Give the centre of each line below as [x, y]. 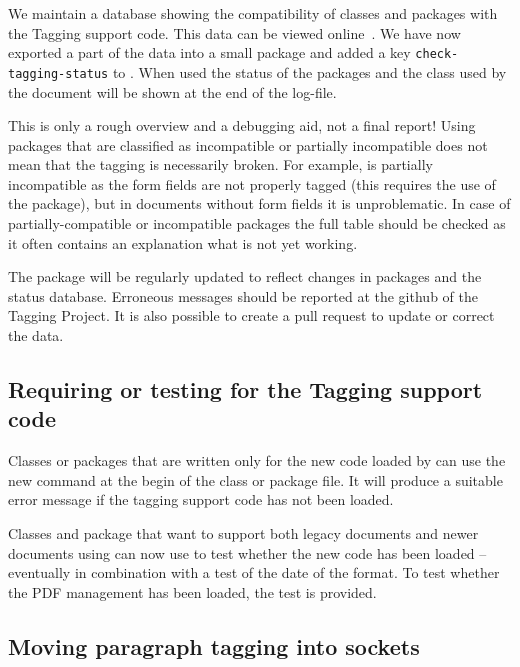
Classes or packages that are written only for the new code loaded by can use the [257, 460]
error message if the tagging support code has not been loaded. [201, 499]
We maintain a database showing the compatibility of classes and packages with [253, 13]
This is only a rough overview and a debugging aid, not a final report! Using [242, 125]
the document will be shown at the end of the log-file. [172, 91]
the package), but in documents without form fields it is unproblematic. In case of [259, 203]
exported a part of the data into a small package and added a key [209, 52]
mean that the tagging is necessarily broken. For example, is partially [220, 164]
